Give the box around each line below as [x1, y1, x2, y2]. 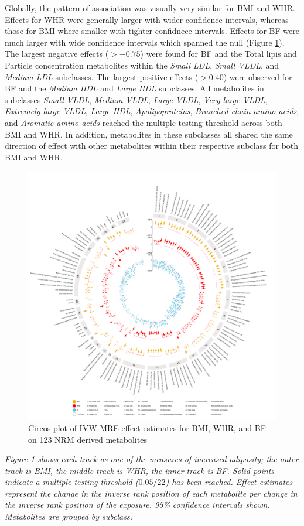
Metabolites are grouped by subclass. [5, 510, 132, 522]
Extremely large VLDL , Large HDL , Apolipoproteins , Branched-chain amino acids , [5, 105, 299, 117]
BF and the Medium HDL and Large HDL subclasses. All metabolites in [5, 82, 264, 94]
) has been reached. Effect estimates [165, 476, 293, 488]
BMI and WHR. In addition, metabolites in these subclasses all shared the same [5, 128, 293, 140]
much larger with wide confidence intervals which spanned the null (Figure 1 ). [5, 36, 285, 48]
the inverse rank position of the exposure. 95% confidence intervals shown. [5, 498, 270, 511]
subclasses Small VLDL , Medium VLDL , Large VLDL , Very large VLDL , [5, 93, 268, 105]
